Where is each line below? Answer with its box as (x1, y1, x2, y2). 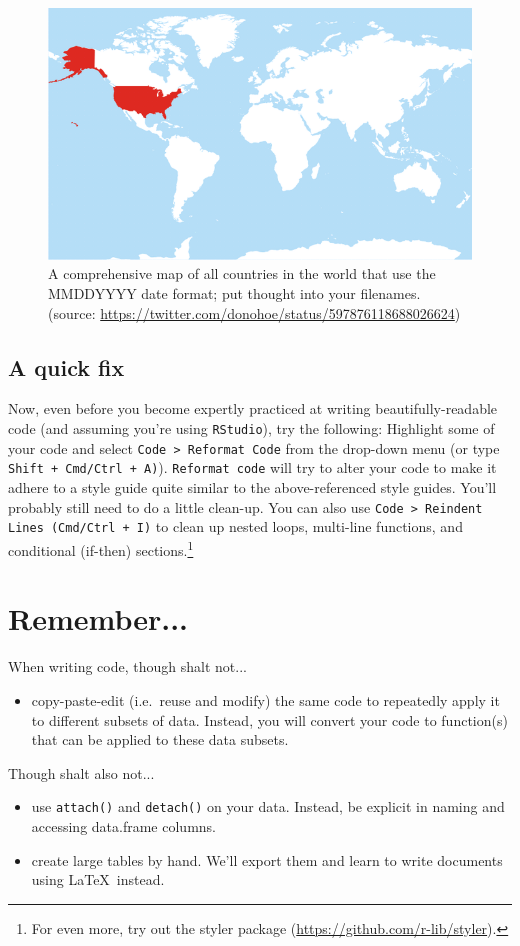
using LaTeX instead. (31, 869, 165, 890)
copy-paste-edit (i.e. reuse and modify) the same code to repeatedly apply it (31, 689, 500, 710)
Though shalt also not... (8, 762, 155, 783)
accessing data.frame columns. (31, 815, 216, 836)
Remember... (8, 598, 189, 639)
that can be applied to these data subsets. (31, 729, 289, 750)
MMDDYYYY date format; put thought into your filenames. (48, 283, 421, 304)
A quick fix (8, 351, 125, 382)
